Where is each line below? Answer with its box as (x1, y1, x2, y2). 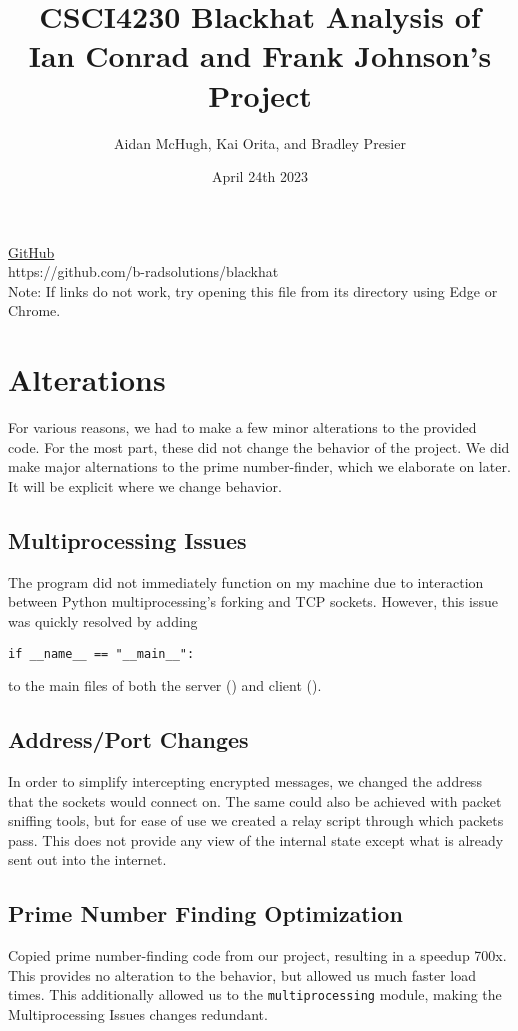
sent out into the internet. (8, 849, 167, 870)
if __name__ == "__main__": (8, 646, 195, 661)
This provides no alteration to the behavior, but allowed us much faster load (8, 964, 476, 985)
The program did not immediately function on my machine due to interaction (8, 571, 484, 592)
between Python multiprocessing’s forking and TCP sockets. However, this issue (8, 591, 498, 612)
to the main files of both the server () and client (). (8, 675, 322, 696)
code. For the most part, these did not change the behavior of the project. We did (8, 436, 510, 457)
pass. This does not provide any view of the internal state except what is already (8, 829, 504, 850)
